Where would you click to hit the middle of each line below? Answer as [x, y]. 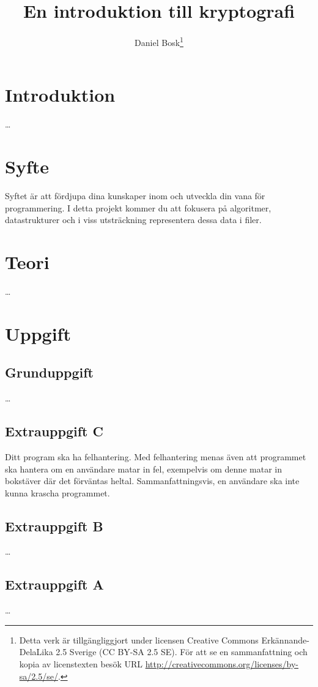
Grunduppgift [49, 372]
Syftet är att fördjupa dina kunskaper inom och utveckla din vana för [135, 196]
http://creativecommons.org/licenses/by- [222, 664]
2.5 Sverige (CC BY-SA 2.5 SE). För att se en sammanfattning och [182, 652]
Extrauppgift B [54, 526]
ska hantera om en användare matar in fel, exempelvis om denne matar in [143, 469]
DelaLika [36, 652]
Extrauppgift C [54, 431]
